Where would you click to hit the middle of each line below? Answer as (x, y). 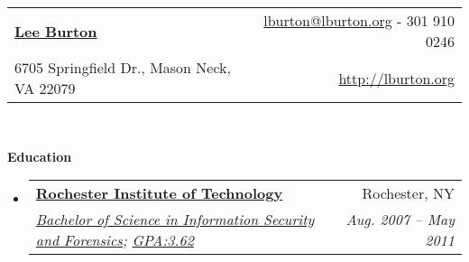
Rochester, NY (408, 193)
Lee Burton (56, 31)
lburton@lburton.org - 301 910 (359, 20)
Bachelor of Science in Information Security (175, 220)
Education (40, 156)
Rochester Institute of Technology (159, 193)
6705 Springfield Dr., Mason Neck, (123, 67)
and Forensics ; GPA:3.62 (115, 240)
